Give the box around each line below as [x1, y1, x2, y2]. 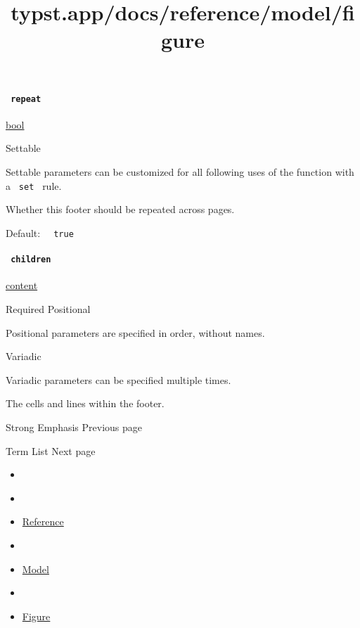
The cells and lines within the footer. [6, 396, 165, 411]
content [6, 278, 38, 293]
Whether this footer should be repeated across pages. [6, 202, 235, 217]
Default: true [6, 225, 74, 240]
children [11, 255, 51, 265]
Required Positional [6, 301, 91, 316]
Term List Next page [6, 443, 96, 458]
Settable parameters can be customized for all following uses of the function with [6, 165, 354, 179]
